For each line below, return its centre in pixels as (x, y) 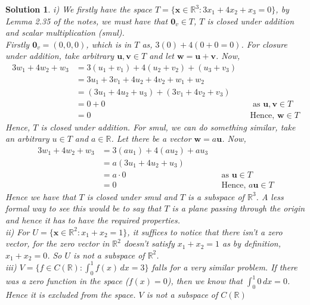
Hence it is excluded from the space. (71, 295)
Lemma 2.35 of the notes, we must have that (87, 21)
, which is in (109, 44)
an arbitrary (27, 139)
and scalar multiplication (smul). (65, 32)
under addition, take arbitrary (60, 56)
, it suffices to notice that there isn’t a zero (205, 231)
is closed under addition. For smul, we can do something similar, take (168, 127)
